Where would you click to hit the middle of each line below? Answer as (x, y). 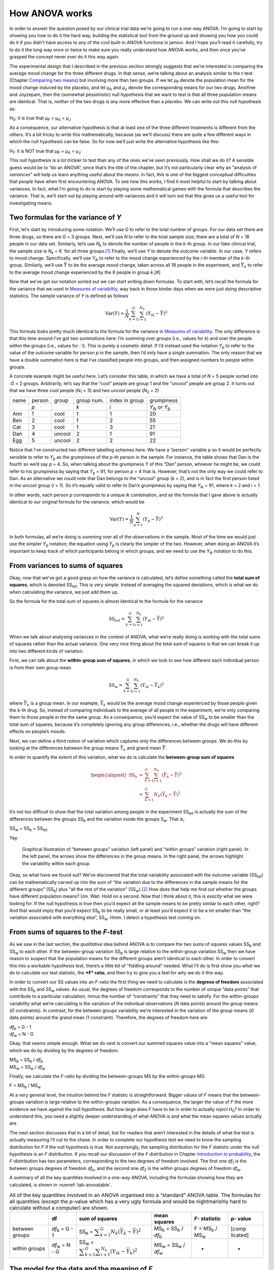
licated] (239, 1235)
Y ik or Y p (160, 407)
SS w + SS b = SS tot (28, 829)
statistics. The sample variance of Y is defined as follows (69, 296)
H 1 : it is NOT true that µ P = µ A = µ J (45, 151)
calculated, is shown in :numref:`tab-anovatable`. (61, 1185)
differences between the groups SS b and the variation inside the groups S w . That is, (97, 819)
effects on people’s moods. (38, 732)
